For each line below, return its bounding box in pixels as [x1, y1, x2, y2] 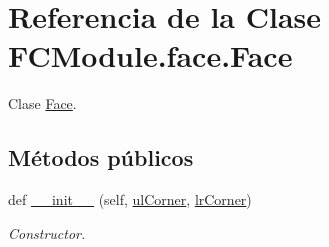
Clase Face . [8, 93, 77, 114]
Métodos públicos [8, 142, 194, 173]
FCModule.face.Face [8, 35, 293, 76]
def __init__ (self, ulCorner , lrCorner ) [8, 189, 252, 210]
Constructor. [8, 222, 86, 243]
